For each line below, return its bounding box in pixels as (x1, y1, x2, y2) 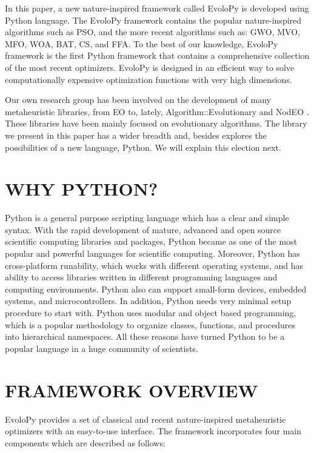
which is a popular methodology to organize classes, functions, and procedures (5, 318, 295, 331)
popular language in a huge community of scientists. (5, 342, 198, 354)
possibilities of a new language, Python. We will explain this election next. (5, 141, 281, 153)
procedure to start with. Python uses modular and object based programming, (5, 306, 296, 319)
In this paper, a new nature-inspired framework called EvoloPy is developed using (5, 2, 309, 14)
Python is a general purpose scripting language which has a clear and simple (5, 211, 289, 224)
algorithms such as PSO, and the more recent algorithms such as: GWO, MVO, (5, 25, 301, 38)
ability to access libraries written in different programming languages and (5, 271, 278, 283)
